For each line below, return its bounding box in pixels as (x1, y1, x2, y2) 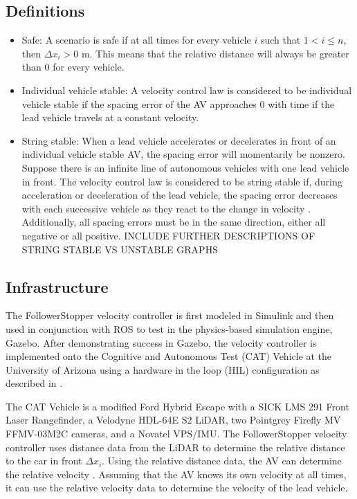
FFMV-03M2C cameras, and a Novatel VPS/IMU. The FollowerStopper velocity (6, 426, 347, 441)
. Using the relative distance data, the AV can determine (102, 453, 342, 468)
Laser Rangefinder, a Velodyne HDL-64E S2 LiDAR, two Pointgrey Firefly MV (6, 412, 341, 427)
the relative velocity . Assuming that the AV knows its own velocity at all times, (6, 466, 347, 481)
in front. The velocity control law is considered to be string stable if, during (21, 174, 342, 188)
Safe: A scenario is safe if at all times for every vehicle (21, 33, 251, 47)
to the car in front (6, 453, 82, 468)
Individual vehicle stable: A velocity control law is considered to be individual (21, 82, 352, 97)
